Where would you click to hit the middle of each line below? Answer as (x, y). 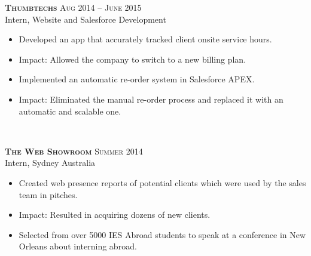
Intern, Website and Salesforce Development (86, 19)
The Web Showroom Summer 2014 (74, 151)
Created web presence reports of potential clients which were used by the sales (162, 182)
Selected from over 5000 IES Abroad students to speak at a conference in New (162, 234)
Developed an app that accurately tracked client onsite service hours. (145, 39)
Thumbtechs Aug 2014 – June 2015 (73, 7)
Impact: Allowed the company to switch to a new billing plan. (132, 59)
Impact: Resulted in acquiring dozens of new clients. (115, 215)
